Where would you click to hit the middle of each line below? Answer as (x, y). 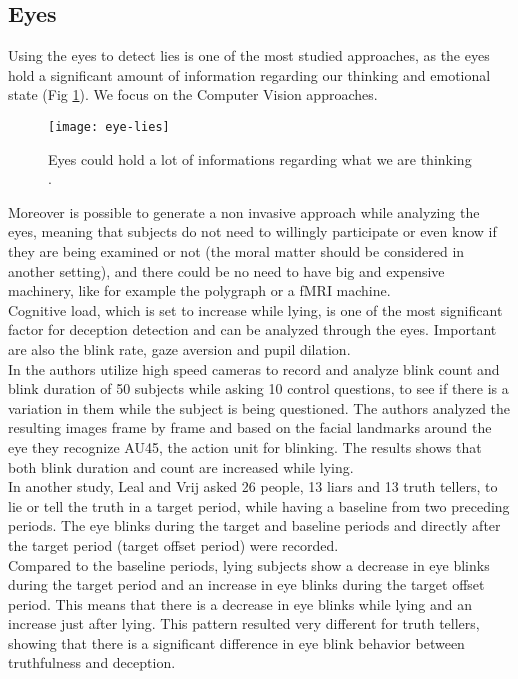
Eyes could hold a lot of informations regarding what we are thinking (260, 158)
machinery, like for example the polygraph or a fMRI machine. (199, 290)
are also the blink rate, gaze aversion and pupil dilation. (179, 348)
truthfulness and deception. (92, 662)
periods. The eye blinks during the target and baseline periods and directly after (254, 525)
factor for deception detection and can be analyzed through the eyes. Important (252, 329)
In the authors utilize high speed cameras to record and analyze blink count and (254, 368)
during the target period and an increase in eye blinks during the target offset (246, 584)
